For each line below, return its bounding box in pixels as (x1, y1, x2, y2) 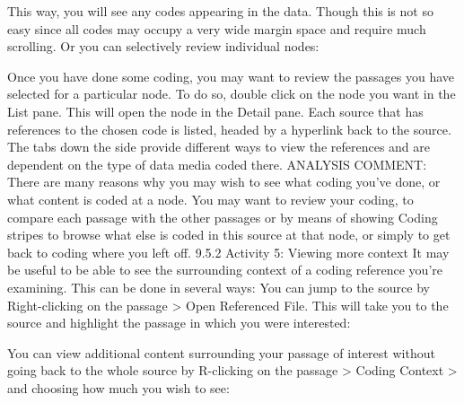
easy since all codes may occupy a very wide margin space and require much (7, 19, 426, 38)
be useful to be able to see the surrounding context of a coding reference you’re (7, 260, 442, 279)
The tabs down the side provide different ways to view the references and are (7, 137, 431, 156)
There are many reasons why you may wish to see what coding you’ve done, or (7, 172, 441, 191)
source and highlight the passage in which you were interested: (7, 313, 351, 332)
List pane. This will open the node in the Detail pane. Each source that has (7, 101, 424, 120)
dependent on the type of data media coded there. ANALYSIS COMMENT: (7, 154, 427, 173)
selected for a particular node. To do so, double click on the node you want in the (7, 84, 456, 103)
